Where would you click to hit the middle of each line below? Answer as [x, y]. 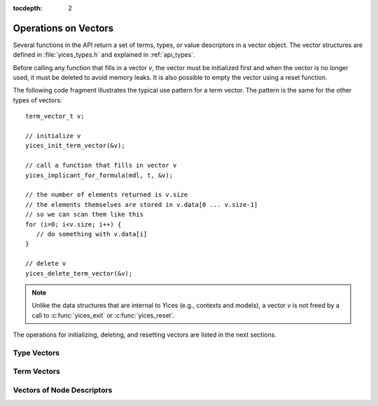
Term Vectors [37, 372]
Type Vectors [36, 353]
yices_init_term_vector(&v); [75, 146]
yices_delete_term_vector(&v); [79, 273]
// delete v [46, 264]
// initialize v [53, 136]
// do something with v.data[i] [92, 234]
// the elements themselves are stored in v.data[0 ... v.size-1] [142, 204]
